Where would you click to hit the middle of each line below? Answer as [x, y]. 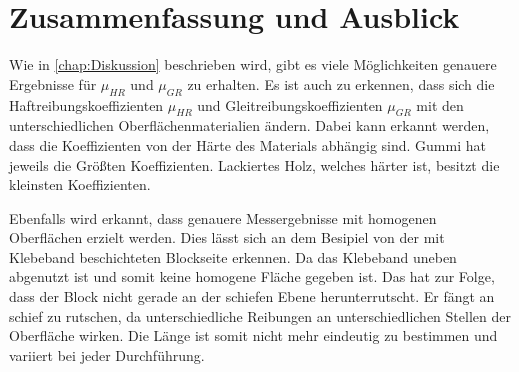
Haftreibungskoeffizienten [86, 104]
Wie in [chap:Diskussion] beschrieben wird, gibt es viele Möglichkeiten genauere [253, 64]
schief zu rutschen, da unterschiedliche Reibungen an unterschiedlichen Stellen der [260, 315]
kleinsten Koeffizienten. [80, 184]
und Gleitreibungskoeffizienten [290, 104]
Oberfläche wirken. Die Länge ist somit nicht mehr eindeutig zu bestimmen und [253, 335]
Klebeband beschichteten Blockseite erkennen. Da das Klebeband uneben [233, 256]
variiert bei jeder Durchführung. [107, 354]
